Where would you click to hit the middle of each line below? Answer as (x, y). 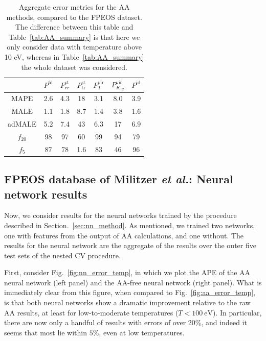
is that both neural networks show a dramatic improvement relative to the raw (127, 302)
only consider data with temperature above (74, 47)
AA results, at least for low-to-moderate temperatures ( (91, 312)
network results (46, 194)
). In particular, (237, 312)
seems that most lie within (46, 332)
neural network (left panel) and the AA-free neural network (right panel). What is (133, 282)
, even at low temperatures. (142, 332)
